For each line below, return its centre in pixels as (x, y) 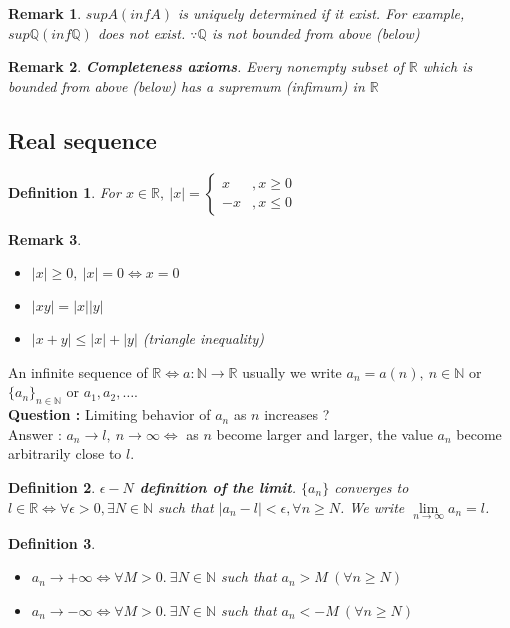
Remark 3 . (45, 238)
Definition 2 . (52, 486)
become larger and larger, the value (324, 433)
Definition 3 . (52, 542)
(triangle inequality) (203, 338)
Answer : (35, 433)
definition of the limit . (218, 486)
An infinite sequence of (78, 371)
